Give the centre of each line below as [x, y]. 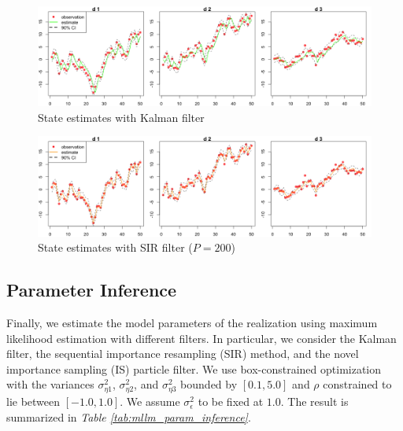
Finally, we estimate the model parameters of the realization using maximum [192, 322]
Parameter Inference [92, 290]
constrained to [357, 384]
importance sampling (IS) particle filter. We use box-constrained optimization [194, 368]
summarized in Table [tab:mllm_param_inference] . [129, 417]
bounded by [209, 384]
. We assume [150, 402]
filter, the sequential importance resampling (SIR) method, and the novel [183, 354]
